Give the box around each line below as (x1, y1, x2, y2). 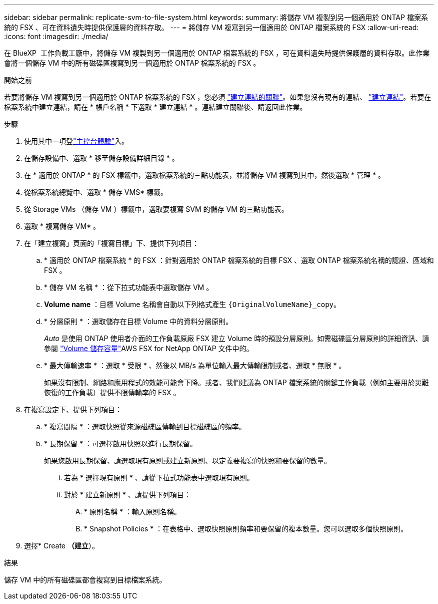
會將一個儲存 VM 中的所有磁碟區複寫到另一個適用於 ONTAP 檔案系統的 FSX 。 (4, 59, 260, 67)
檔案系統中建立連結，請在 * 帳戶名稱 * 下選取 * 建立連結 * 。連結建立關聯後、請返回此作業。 (4, 103, 307, 111)
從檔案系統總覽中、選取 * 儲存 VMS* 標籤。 (24, 188, 168, 196)
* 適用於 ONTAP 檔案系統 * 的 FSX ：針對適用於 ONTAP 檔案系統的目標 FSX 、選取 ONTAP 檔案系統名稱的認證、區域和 (44, 256, 434, 264)
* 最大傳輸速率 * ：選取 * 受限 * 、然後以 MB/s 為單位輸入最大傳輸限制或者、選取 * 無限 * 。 (44, 361, 346, 370)
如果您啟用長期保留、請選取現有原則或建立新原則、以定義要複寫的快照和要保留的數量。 (44, 456, 331, 465)
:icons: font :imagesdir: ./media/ (4, 32, 108, 41)
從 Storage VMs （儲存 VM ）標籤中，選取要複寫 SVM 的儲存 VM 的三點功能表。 (24, 205, 288, 213)
